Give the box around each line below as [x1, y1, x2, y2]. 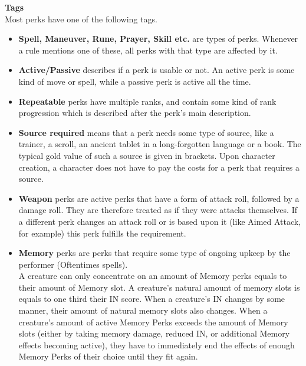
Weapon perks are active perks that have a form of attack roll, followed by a [18, 192, 300, 204]
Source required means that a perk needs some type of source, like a [18, 126, 274, 138]
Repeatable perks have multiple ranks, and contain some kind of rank [18, 95, 277, 107]
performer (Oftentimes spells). [18, 258, 128, 270]
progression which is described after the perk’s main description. [18, 107, 251, 119]
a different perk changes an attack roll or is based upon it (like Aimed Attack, [18, 215, 301, 227]
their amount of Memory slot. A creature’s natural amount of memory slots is [18, 281, 300, 293]
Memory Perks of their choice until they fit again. [18, 350, 198, 362]
